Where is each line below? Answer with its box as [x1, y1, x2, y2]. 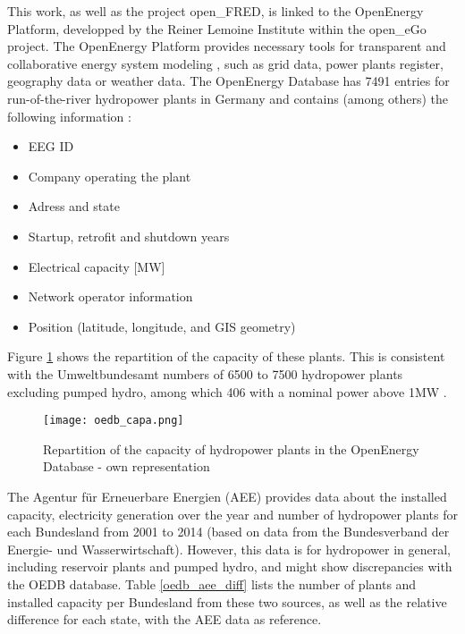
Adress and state [28, 197, 120, 216]
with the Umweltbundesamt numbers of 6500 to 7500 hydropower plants [7, 364, 403, 383]
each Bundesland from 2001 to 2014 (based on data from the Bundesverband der [7, 522, 450, 541]
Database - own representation [43, 457, 210, 476]
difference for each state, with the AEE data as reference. [7, 610, 322, 629]
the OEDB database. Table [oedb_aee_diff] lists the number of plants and [7, 574, 417, 593]
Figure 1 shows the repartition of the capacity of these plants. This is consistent [7, 347, 445, 366]
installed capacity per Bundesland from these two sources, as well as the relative [7, 592, 447, 611]
